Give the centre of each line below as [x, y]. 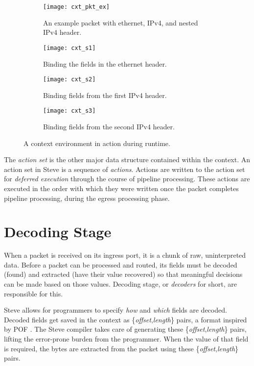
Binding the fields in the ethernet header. [105, 63]
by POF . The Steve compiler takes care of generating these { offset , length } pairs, [125, 329]
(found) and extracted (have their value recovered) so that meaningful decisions [123, 274]
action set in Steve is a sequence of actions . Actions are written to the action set [125, 169]
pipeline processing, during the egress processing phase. [87, 198]
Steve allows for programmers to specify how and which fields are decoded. [115, 310]
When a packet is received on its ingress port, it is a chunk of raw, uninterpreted [125, 255]
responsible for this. [34, 293]
